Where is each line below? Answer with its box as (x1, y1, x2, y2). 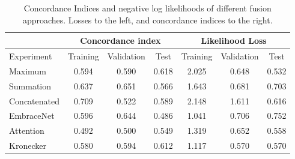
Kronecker (9, 139, 46, 152)
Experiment (9, 50, 52, 62)
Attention (9, 124, 44, 137)
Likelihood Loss (201, 34, 267, 47)
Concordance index (80, 34, 161, 47)
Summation (9, 79, 52, 92)
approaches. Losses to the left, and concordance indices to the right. (22, 13, 273, 26)
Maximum (9, 64, 46, 77)
